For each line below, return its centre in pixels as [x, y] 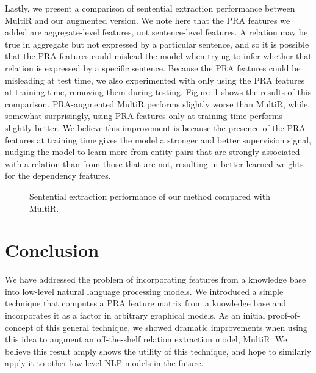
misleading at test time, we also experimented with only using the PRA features [155, 80]
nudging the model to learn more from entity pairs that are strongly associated [153, 152]
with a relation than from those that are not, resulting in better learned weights [154, 163]
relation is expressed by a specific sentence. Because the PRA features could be [153, 67]
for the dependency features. [58, 176]
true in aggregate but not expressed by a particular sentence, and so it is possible [157, 44]
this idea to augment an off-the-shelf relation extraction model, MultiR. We [146, 339]
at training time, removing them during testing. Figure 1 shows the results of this [158, 92]
